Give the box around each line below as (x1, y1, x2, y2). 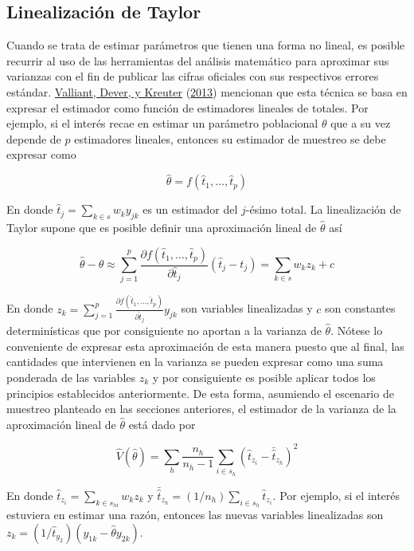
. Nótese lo (330, 322, 383, 339)
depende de (6, 130, 61, 147)
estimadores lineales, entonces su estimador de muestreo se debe (74, 130, 386, 147)
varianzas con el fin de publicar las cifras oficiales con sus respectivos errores (6, 68, 379, 85)
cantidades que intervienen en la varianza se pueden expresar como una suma (6, 353, 384, 370)
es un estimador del (143, 201, 238, 218)
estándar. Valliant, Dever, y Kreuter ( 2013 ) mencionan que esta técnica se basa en (6, 83, 408, 100)
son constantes (324, 300, 396, 317)
